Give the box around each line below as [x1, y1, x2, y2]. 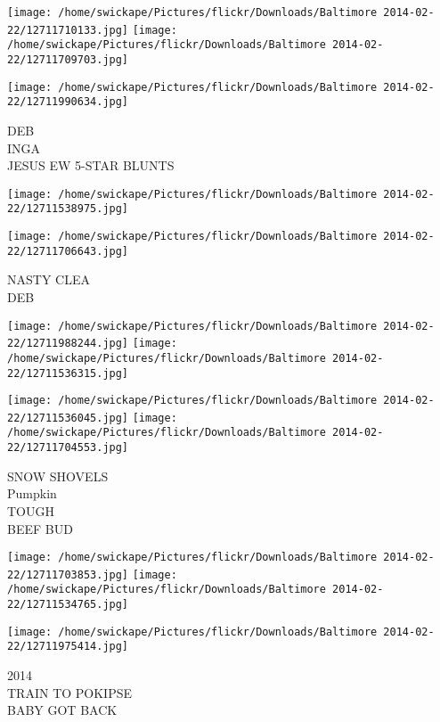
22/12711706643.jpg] [7, 244, 129, 258]
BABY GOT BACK [7, 701, 118, 719]
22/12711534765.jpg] [7, 598, 129, 611]
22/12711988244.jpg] [7, 337, 129, 350]
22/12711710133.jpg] [7, 23, 129, 37]
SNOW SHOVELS [7, 466, 109, 485]
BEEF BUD [7, 519, 73, 537]
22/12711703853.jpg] [7, 568, 129, 581]
